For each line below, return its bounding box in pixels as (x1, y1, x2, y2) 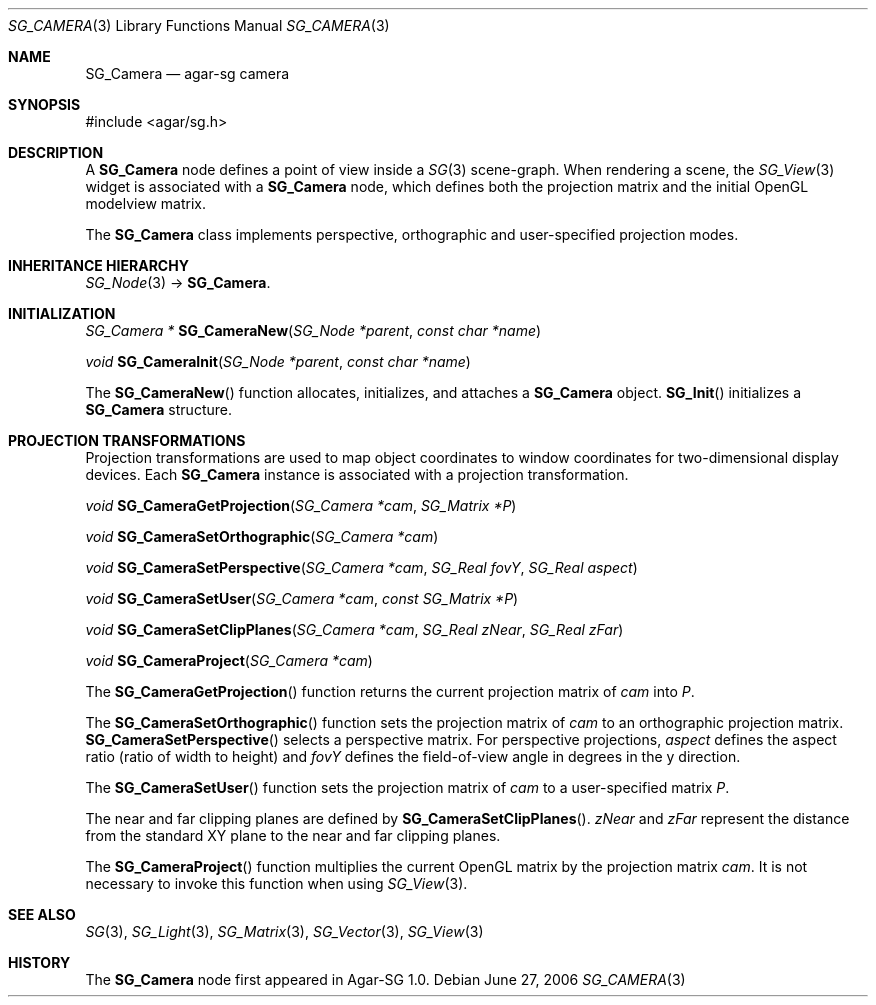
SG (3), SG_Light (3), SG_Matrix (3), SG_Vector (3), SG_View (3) (85, 923, 484, 940)
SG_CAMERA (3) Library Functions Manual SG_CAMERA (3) (8, 17, 390, 34)
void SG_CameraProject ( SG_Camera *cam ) (85, 652, 373, 669)
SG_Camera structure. (85, 401, 232, 418)
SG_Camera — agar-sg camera (85, 65, 290, 82)
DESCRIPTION (8, 144, 104, 161)
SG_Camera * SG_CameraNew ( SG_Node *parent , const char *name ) (85, 322, 542, 339)
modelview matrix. (85, 195, 206, 212)
